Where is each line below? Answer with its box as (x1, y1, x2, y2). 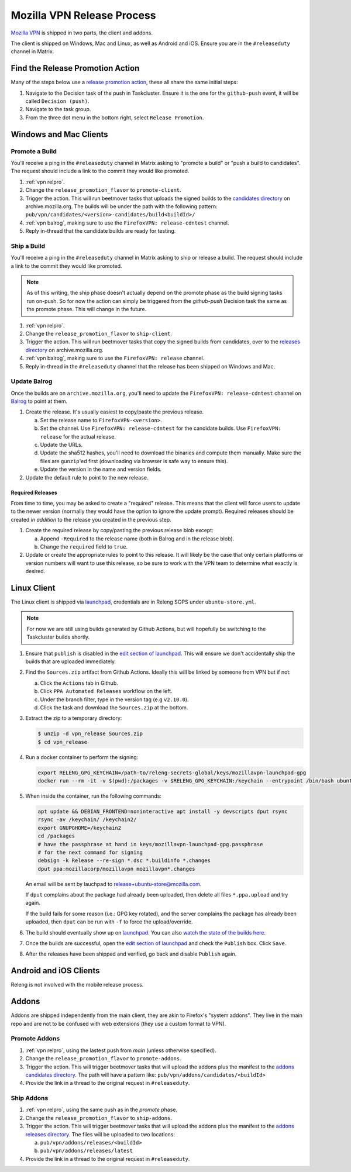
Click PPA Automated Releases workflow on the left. (40, 688, 173, 695)
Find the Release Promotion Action (11, 63, 140, 73)
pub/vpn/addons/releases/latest (40, 1147, 133, 1154)
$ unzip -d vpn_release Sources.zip (37, 730, 143, 737)
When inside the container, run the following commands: (25, 792, 162, 799)
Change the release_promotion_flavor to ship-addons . (25, 1114, 173, 1121)
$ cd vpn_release (37, 739, 88, 745)
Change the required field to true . (40, 543, 128, 550)
